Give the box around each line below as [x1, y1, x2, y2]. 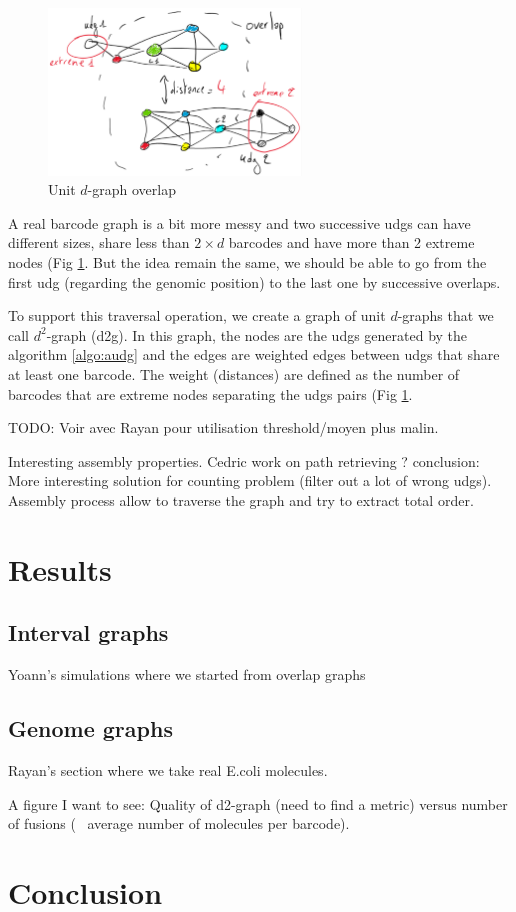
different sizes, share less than [8, 232, 190, 253]
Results [8, 548, 112, 589]
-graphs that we [397, 305, 494, 326]
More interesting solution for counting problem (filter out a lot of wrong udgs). [8, 470, 492, 491]
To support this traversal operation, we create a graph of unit [8, 305, 386, 326]
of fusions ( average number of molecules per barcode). [8, 813, 350, 834]
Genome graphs [8, 713, 173, 744]
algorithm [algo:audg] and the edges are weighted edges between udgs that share [8, 344, 500, 365]
